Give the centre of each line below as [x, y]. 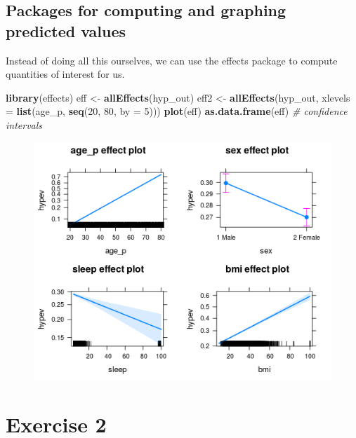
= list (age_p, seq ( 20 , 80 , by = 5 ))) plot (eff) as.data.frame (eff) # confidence [177, 111]
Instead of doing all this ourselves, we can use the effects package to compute [172, 60]
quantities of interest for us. [65, 74]
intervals [24, 124]
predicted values [66, 30]
